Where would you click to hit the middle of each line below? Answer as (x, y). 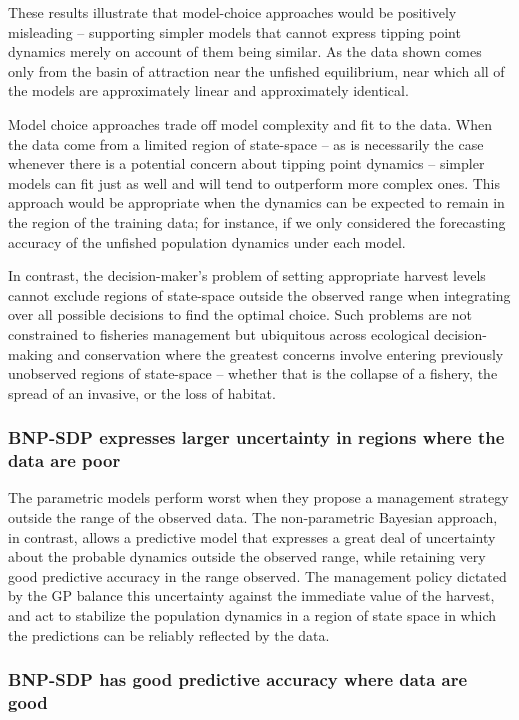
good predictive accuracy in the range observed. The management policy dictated (257, 575)
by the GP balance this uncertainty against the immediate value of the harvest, (251, 595)
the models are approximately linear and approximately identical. (208, 90)
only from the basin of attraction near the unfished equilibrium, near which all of (256, 70)
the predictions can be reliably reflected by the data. (169, 634)
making (30, 353)
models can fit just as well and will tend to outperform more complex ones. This (254, 182)
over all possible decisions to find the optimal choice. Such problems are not (240, 314)
